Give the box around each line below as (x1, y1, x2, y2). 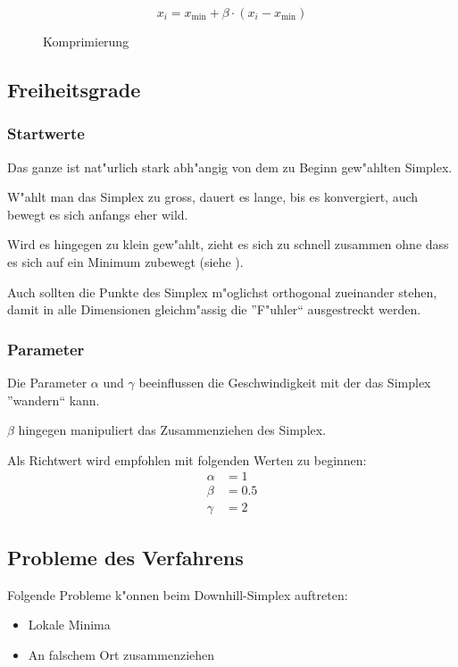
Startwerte (7, 122, 85, 145)
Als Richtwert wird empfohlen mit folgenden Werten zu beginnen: (7, 450, 367, 469)
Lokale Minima (28, 615, 111, 634)
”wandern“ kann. (7, 390, 100, 409)
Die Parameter (7, 372, 87, 391)
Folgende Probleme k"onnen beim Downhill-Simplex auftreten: (7, 585, 348, 604)
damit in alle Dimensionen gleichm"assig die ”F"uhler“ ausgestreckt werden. (7, 300, 421, 319)
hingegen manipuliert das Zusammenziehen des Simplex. (18, 421, 327, 439)
